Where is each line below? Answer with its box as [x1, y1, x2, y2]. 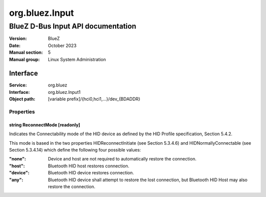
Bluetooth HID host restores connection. [48, 163, 130, 169]
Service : [9, 82, 27, 88]
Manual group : [9, 56, 40, 62]
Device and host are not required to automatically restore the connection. [48, 156, 197, 162]
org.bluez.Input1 [48, 89, 81, 95]
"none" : [9, 156, 27, 162]
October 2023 [48, 42, 77, 48]
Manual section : [9, 49, 43, 55]
